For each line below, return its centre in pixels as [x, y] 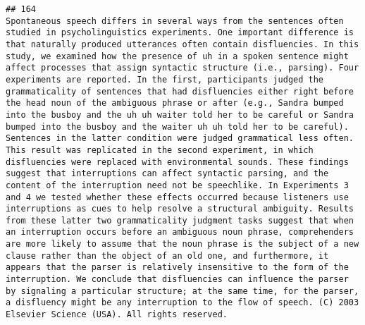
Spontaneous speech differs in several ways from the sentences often [175, 21]
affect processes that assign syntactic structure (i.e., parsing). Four [182, 68]
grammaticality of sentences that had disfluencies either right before [180, 91]
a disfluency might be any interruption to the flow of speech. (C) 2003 [182, 303]
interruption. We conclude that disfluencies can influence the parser [177, 280]
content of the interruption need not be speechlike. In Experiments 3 [177, 185]
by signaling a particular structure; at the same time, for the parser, [182, 291]
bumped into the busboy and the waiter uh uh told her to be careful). [177, 127]
